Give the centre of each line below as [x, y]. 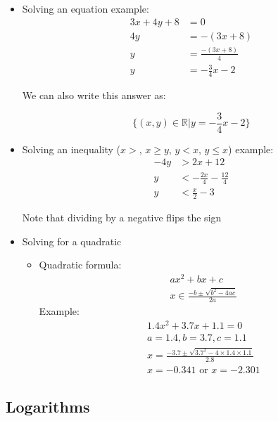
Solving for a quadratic [72, 241]
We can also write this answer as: [94, 95]
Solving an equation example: [86, 8]
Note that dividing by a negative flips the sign [122, 218]
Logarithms [48, 406]
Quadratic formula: [80, 265]
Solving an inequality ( [71, 149]
